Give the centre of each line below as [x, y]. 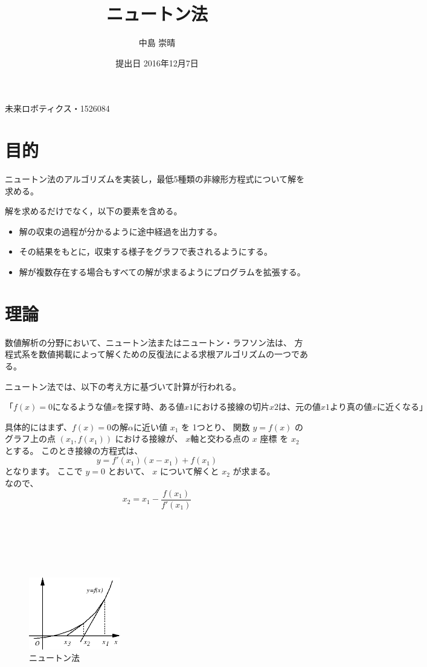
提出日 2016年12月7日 [157, 62]
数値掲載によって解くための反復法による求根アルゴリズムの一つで [169, 354]
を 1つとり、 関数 [216, 426]
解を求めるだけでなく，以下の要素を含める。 [94, 211]
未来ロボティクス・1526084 [57, 108]
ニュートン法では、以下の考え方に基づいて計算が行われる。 [123, 386]
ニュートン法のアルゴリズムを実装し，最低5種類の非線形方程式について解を [155, 179]
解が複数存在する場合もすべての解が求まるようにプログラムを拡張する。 [162, 272]
